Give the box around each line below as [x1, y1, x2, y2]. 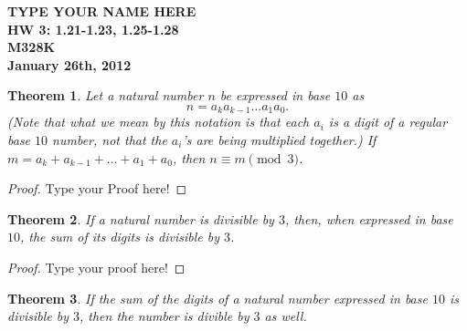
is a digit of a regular [328, 112, 448, 131]
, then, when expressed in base [284, 209, 453, 228]
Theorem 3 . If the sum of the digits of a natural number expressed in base [7, 288, 428, 307]
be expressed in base [219, 86, 331, 105]
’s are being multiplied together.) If [182, 130, 377, 150]
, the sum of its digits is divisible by [20, 227, 219, 246]
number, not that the [52, 130, 167, 150]
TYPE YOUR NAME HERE [7, 2, 196, 20]
